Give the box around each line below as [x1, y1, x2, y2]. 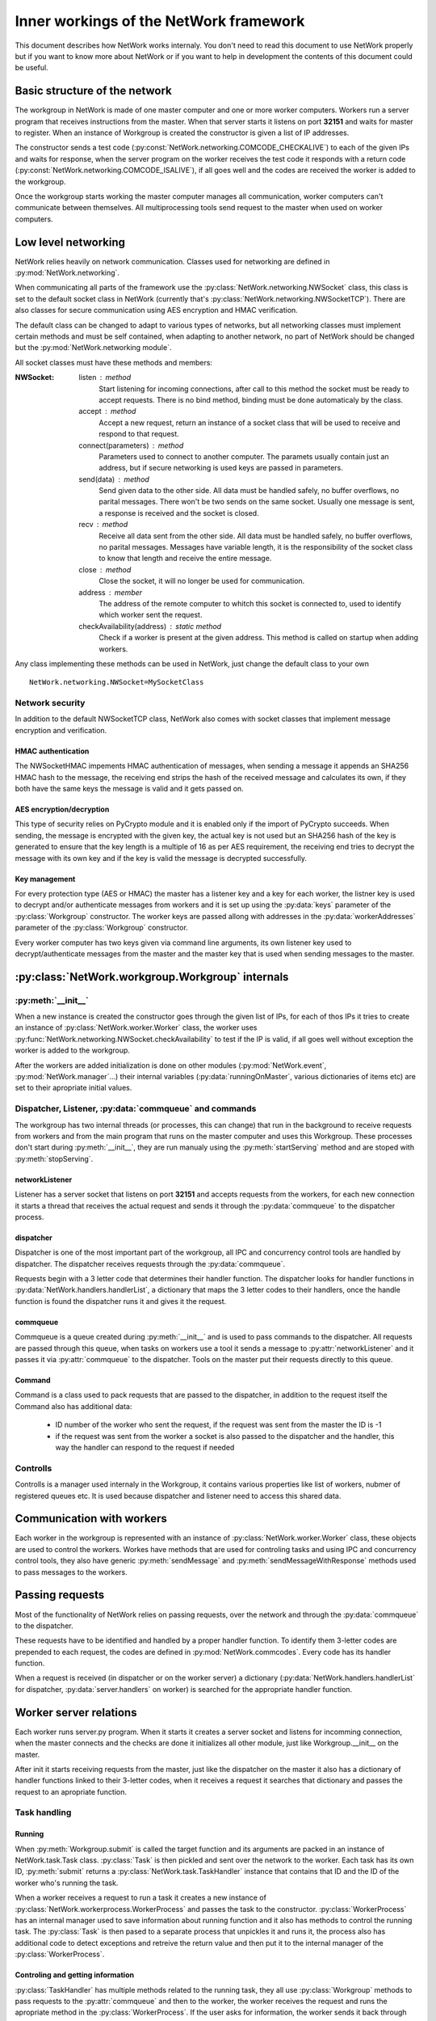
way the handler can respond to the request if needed [55, 1443, 235, 1452]
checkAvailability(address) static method [78, 621, 222, 631]
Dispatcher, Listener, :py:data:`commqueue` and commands [15, 1103, 257, 1115]
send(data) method [78, 474, 149, 484]
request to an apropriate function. [15, 1787, 128, 1796]
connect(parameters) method [78, 441, 184, 450]
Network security [15, 698, 86, 709]
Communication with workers [15, 1512, 167, 1525]
